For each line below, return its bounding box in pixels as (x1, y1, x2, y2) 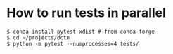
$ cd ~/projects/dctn (6, 34, 70, 41)
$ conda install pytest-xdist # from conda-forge (6, 28, 155, 35)
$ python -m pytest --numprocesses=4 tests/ (6, 40, 139, 47)
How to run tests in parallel (6, 5, 167, 21)
